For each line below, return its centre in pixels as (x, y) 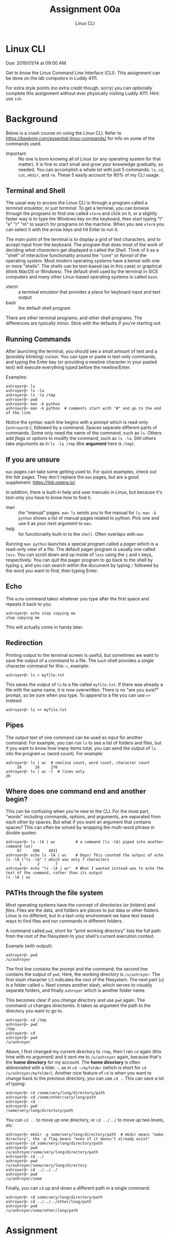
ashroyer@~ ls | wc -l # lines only (45, 771)
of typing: (16, 1084)
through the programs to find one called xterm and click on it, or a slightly (81, 213)
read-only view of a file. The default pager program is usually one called (80, 549)
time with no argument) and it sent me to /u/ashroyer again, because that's (83, 1057)
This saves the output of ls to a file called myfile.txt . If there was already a (84, 684)
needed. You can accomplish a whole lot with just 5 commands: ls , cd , (91, 170)
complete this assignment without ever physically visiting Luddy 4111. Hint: (83, 93)
